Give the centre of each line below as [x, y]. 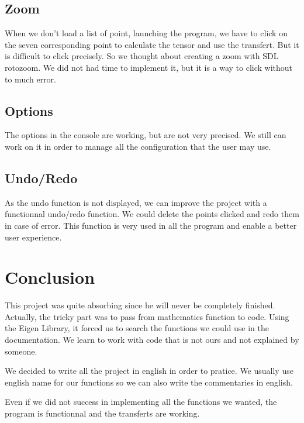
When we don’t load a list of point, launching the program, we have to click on [146, 33]
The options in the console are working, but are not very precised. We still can [146, 135]
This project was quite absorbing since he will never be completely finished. [140, 305]
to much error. [31, 79]
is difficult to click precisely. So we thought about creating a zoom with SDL [142, 56]
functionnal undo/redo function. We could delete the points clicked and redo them [152, 214]
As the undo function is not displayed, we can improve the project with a [136, 202]
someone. [21, 351]
